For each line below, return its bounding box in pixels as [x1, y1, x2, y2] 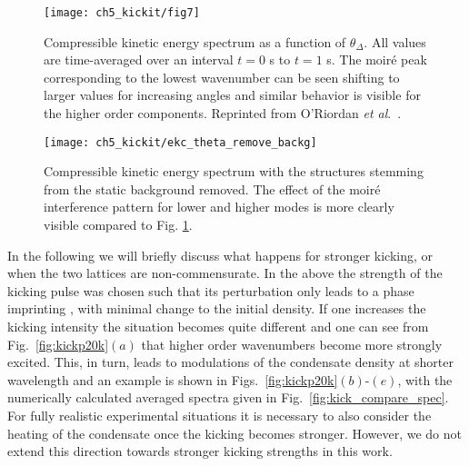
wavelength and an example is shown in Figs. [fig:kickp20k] [7, 370, 338, 389]
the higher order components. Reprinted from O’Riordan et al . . [44, 104, 402, 123]
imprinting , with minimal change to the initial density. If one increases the [7, 299, 426, 318]
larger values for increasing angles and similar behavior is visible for [44, 85, 421, 104]
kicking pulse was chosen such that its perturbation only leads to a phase [7, 281, 414, 300]
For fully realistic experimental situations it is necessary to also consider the [7, 406, 432, 424]
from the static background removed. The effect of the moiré [44, 179, 381, 198]
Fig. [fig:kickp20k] [7, 334, 109, 353]
